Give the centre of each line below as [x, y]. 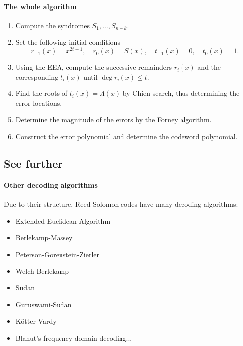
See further [33, 163]
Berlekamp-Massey [44, 237]
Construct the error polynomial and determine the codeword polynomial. [126, 136]
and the [209, 67]
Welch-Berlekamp [42, 271]
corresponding [37, 76]
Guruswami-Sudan [44, 304]
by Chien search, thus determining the [181, 93]
